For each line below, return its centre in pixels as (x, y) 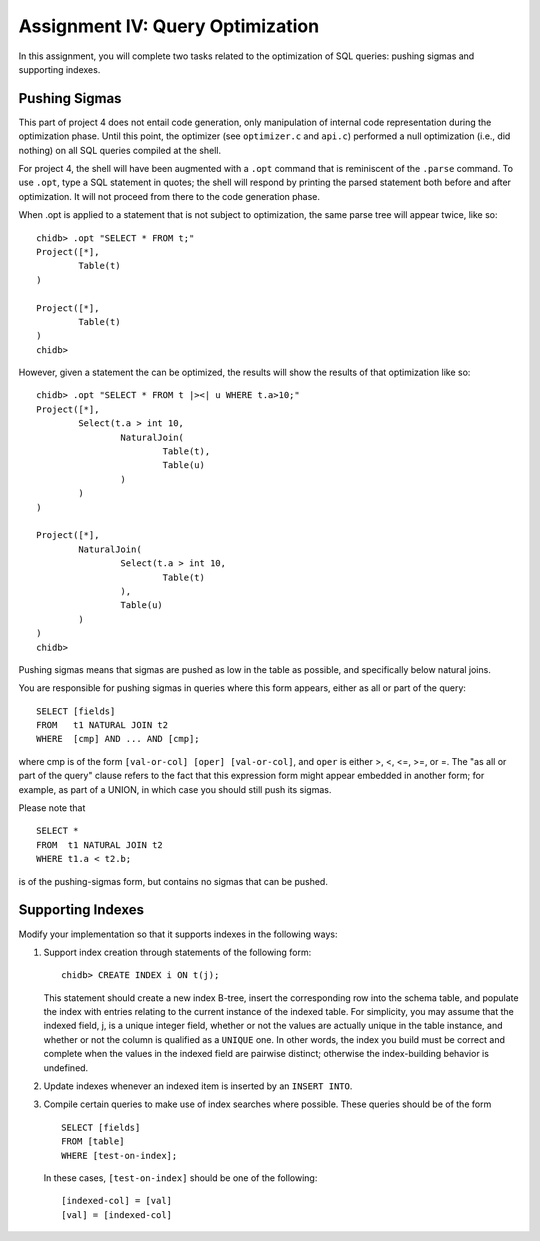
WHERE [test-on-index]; (119, 1155)
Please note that (52, 808)
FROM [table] (93, 1141)
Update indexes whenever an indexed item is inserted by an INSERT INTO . (198, 1086)
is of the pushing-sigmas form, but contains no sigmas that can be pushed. (173, 881)
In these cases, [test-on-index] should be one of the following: (180, 1177)
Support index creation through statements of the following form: (177, 952)
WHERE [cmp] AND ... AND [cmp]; (118, 739)
